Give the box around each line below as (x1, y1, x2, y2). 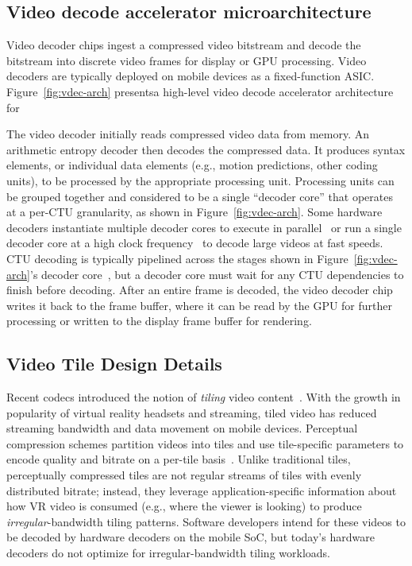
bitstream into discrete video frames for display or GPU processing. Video (6, 52, 367, 68)
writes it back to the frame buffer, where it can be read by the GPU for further (6, 297, 393, 313)
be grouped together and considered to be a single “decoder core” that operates (6, 188, 393, 204)
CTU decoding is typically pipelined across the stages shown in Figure (6, 250, 348, 266)
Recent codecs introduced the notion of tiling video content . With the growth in (6, 389, 401, 405)
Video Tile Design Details (6, 351, 222, 376)
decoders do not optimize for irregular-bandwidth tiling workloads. (6, 545, 331, 561)
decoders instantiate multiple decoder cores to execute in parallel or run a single (6, 219, 402, 235)
